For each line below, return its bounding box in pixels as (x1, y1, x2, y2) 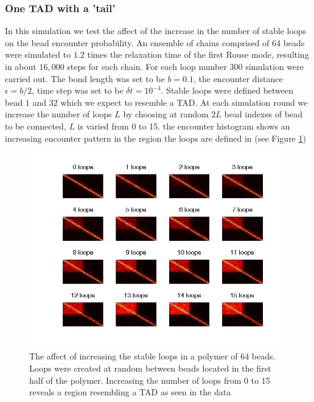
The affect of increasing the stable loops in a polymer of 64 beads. (29, 350, 276, 362)
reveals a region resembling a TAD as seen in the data (29, 386, 231, 398)
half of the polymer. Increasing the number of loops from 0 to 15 (29, 373, 270, 386)
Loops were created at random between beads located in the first (29, 362, 271, 375)
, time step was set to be (32, 84, 124, 97)
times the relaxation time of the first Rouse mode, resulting (87, 48, 309, 61)
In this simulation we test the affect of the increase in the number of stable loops (5, 24, 307, 37)
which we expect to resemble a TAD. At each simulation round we (60, 95, 308, 108)
